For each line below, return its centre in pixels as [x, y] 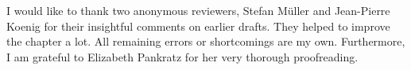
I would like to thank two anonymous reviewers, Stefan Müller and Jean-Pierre [198, 11]
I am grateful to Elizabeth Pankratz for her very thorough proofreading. [182, 56]
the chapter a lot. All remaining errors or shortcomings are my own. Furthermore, [206, 41]
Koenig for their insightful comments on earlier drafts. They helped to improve [198, 26]
